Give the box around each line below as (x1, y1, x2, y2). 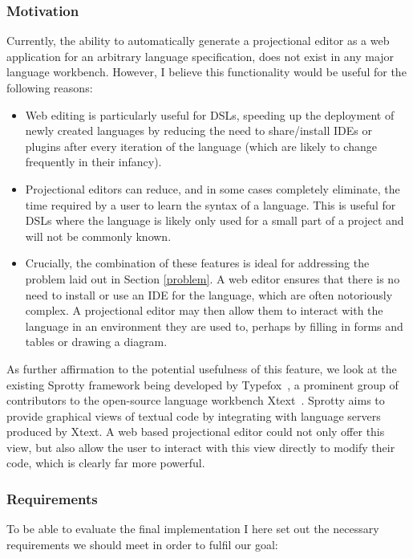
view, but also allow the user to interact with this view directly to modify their (6, 438, 395, 455)
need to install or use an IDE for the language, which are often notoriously (25, 286, 393, 303)
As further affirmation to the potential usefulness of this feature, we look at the (6, 360, 397, 377)
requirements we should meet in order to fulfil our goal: (6, 536, 278, 552)
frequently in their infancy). (25, 153, 162, 170)
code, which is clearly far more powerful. (6, 454, 205, 471)
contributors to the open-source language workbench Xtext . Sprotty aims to (6, 392, 385, 409)
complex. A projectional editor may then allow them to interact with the (25, 302, 383, 319)
